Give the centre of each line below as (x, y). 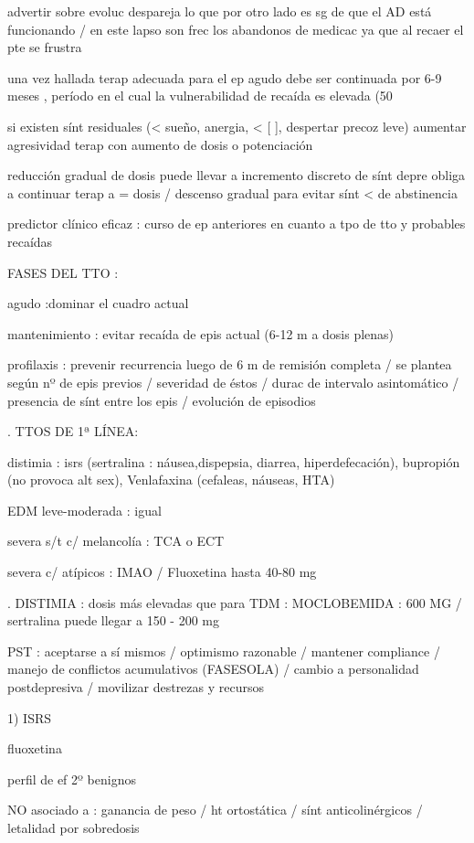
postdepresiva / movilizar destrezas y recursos (136, 687)
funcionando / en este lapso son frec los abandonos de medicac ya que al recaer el (236, 29)
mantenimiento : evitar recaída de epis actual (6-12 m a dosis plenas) (201, 333)
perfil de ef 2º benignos (72, 779)
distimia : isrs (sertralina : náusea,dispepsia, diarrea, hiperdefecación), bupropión (234, 461)
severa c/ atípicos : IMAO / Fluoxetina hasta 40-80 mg (162, 572)
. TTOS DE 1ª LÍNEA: (73, 431)
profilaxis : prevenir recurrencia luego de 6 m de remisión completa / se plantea (230, 364)
